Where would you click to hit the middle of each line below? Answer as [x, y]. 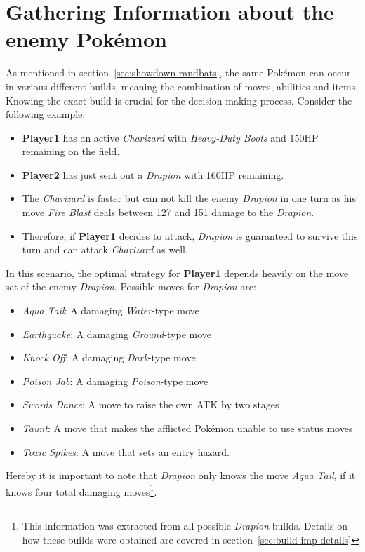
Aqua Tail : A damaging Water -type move [111, 310]
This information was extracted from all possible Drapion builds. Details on [185, 526]
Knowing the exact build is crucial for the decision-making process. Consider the [179, 100]
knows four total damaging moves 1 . [81, 490]
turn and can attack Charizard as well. [105, 249]
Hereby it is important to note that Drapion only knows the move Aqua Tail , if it [181, 475]
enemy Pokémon [86, 39]
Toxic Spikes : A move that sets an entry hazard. [126, 451]
